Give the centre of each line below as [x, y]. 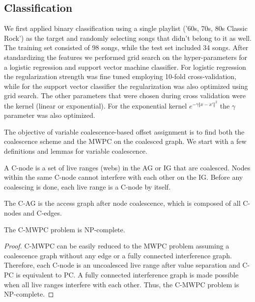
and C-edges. [42, 212]
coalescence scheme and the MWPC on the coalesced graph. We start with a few [125, 141]
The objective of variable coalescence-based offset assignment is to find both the [124, 131]
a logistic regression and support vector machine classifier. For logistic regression [125, 67]
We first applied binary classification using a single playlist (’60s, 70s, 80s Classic [126, 28]
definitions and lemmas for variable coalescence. [76, 151]
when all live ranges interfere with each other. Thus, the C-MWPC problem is [122, 284]
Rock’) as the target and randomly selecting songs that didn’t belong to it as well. [128, 38]
